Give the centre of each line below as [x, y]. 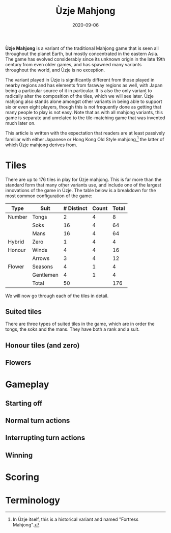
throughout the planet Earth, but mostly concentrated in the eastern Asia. [82, 54]
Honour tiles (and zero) [42, 345]
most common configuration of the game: [49, 196]
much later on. [20, 123]
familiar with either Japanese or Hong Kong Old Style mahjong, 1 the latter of [85, 139]
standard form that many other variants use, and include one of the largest [83, 185]
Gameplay [27, 384]
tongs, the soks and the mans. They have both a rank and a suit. [73, 329]
